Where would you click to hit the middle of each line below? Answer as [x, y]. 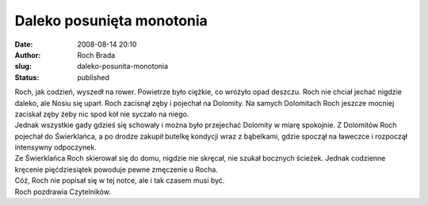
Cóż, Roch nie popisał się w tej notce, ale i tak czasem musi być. [120, 180]
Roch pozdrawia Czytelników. [63, 192]
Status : [27, 77]
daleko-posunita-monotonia [123, 66]
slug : [23, 66]
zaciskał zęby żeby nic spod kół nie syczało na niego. [102, 114]
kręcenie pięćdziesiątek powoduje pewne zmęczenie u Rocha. [116, 169]
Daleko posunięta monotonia [111, 21]
